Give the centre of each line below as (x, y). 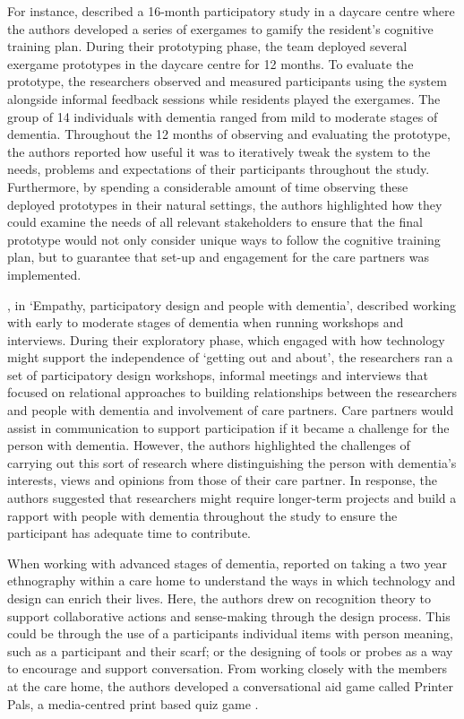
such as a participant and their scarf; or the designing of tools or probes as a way (230, 650)
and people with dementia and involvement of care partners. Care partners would (231, 410)
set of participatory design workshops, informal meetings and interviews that (218, 374)
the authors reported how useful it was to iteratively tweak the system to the (219, 151)
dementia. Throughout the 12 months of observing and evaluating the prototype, (229, 134)
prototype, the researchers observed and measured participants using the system (227, 81)
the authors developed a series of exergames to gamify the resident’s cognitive (220, 28)
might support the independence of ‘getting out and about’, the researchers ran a (230, 357)
